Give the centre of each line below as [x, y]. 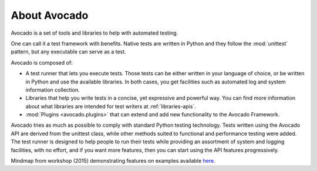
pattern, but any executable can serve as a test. [68, 52]
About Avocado [50, 15]
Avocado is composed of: [42, 62]
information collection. [53, 90]
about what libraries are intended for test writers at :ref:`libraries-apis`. [111, 106]
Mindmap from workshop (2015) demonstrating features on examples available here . [113, 161]
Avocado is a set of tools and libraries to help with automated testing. [95, 33]
